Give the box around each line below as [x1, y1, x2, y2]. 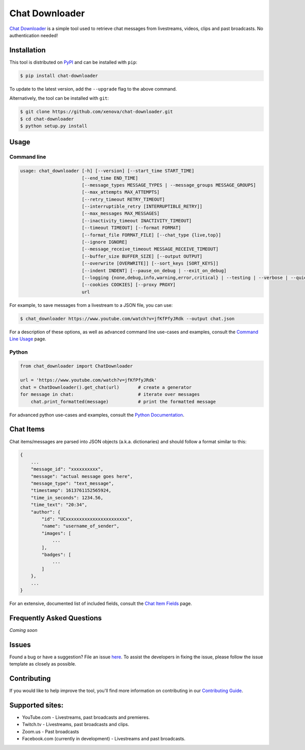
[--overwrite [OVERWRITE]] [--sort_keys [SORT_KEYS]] [81, 261, 219, 267]
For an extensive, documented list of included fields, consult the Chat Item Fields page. [9, 600, 192, 607]
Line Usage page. [9, 336, 47, 342]
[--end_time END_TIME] [81, 175, 138, 181]
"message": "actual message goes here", [30, 473, 133, 479]
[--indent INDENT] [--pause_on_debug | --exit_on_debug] [81, 268, 227, 273]
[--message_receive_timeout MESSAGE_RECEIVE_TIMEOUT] [81, 246, 219, 252]
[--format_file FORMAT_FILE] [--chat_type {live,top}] [81, 232, 221, 238]
